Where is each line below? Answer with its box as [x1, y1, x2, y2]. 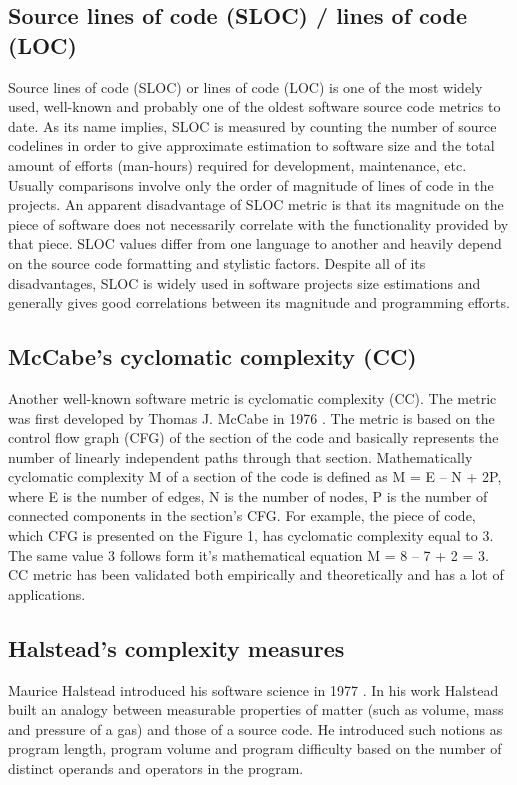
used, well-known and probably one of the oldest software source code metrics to [8, 96, 501, 117]
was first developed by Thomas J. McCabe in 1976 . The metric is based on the [8, 407, 495, 428]
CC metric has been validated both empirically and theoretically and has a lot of [8, 564, 504, 585]
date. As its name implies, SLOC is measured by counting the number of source [8, 115, 497, 136]
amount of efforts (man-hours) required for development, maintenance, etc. [8, 154, 467, 175]
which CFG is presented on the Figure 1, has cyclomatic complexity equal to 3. [8, 525, 494, 546]
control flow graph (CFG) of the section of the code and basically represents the [8, 427, 499, 448]
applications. [8, 583, 86, 604]
